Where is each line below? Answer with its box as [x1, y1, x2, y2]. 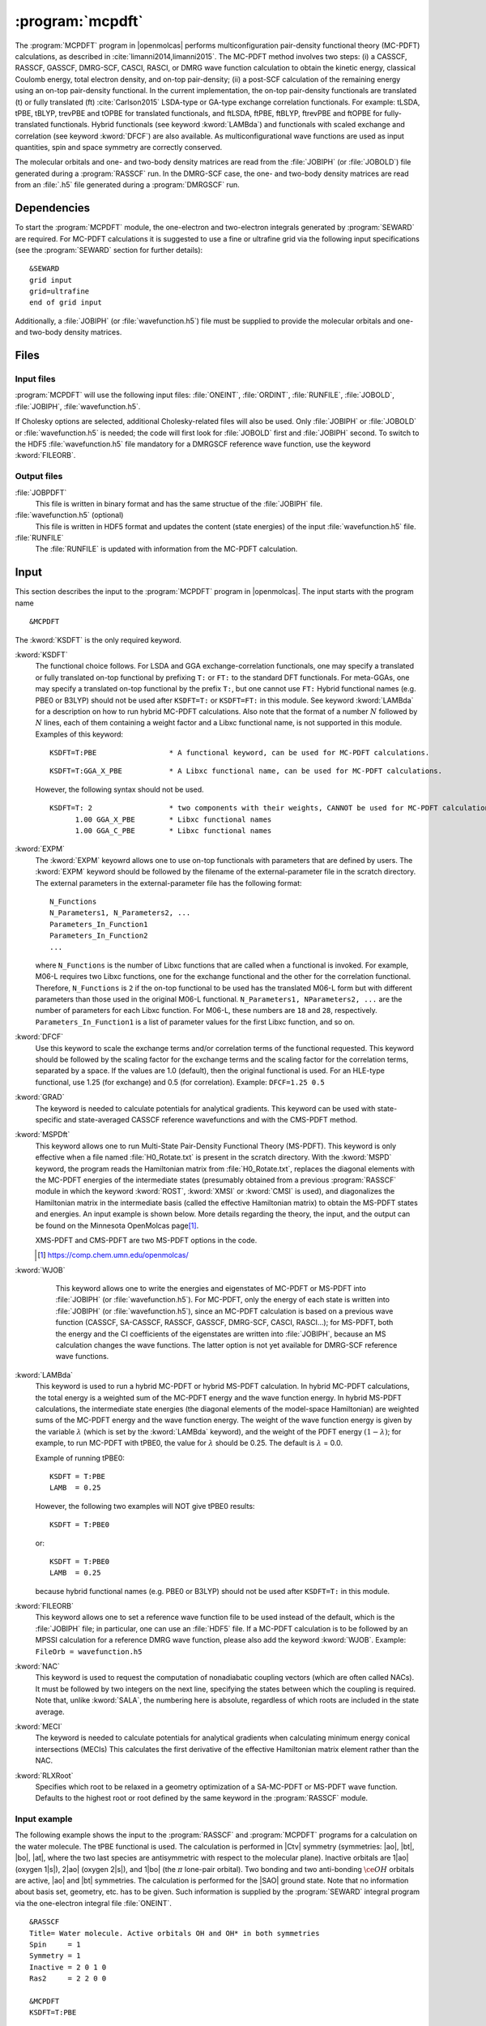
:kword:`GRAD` [15, 1092, 65, 1102]
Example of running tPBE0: [35, 1453, 125, 1463]
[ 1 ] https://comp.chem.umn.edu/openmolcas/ [37, 1250, 190, 1260]
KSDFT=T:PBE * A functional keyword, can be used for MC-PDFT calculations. [49, 748, 430, 758]
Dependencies [15, 201, 91, 215]
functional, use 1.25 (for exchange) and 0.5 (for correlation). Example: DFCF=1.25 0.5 [35, 1077, 326, 1087]
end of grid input [29, 298, 103, 307]
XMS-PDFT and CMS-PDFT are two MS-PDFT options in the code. [35, 1235, 258, 1245]
